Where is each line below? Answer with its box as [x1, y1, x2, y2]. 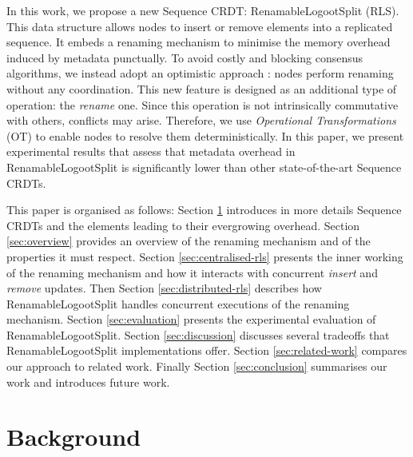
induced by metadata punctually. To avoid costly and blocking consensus [6, 49, 363, 66]
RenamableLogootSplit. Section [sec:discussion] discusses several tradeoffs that [6, 326, 390, 343]
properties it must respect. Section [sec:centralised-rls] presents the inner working [6, 248, 403, 264]
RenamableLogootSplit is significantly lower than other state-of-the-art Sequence [6, 158, 402, 175]
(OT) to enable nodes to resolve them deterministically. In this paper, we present [6, 127, 404, 144]
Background [6, 420, 141, 453]
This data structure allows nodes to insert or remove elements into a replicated [6, 18, 393, 34]
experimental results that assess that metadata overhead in [6, 143, 296, 160]
